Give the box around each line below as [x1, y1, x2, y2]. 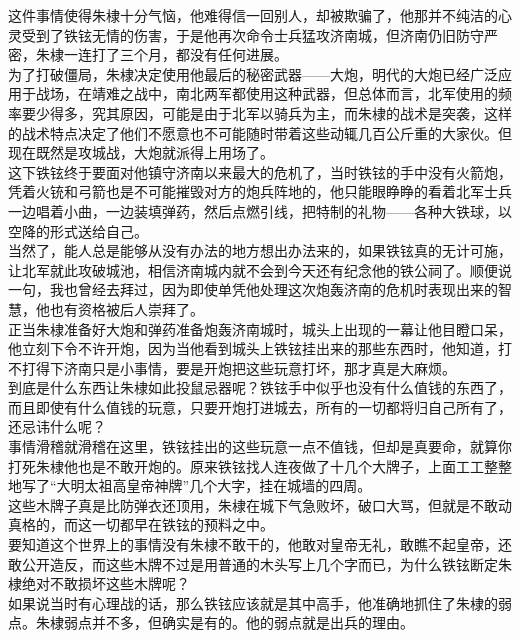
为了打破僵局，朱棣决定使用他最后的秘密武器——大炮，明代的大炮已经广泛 [8, 63, 498, 84]
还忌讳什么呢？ [8, 416, 106, 437]
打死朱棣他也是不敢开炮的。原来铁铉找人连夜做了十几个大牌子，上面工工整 [8, 455, 498, 476]
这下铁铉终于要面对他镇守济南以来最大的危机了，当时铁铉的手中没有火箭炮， [8, 161, 512, 182]
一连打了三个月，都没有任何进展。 [63, 44, 288, 65]
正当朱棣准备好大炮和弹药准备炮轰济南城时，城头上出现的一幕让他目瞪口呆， [8, 318, 512, 339]
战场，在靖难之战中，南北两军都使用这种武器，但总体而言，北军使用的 [35, 83, 498, 104]
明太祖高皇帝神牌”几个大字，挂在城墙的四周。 [70, 475, 372, 496]
